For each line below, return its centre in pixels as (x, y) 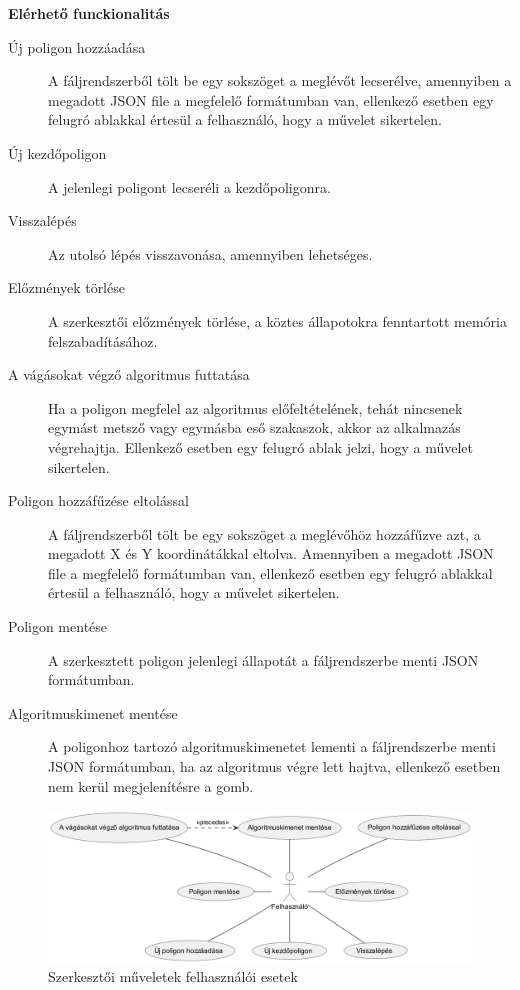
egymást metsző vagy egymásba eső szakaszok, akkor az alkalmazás (254, 427)
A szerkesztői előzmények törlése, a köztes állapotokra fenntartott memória (277, 320)
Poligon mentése (58, 626)
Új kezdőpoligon (57, 152)
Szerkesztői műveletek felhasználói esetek (173, 976)
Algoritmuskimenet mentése (93, 712)
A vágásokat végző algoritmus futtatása (129, 374)
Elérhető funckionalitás (89, 13)
